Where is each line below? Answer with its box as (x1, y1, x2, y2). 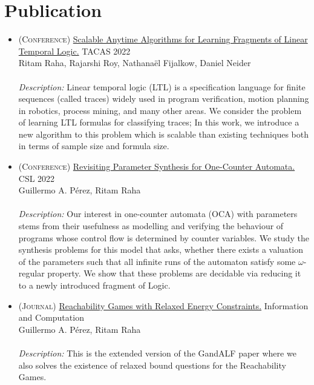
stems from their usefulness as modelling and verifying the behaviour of (18, 219, 284, 232)
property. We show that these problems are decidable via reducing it (47, 267, 301, 280)
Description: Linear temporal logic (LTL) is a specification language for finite (18, 80, 306, 93)
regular (18, 267, 45, 280)
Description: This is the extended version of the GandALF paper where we (18, 346, 296, 359)
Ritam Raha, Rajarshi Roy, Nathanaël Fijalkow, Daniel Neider (18, 56, 251, 69)
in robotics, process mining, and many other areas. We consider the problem (18, 104, 302, 116)
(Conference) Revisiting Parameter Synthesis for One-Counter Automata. (18, 160, 295, 173)
